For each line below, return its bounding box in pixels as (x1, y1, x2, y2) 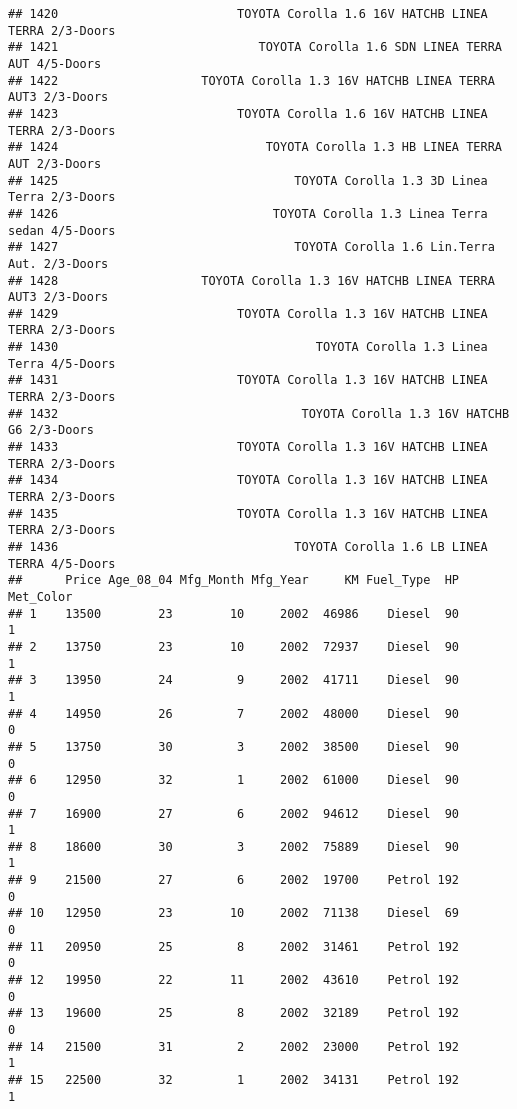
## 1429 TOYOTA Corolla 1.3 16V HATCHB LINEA (8, 306, 488, 321)
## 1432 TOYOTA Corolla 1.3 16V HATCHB (8, 406, 510, 421)
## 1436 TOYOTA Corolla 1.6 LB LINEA (8, 540, 488, 554)
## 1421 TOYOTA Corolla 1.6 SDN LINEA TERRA (8, 40, 502, 55)
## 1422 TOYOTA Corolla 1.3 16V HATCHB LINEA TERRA (8, 73, 495, 88)
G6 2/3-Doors (8, 423, 94, 438)
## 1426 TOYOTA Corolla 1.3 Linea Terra (8, 206, 488, 221)
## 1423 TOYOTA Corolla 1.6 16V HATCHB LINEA (8, 106, 488, 121)
